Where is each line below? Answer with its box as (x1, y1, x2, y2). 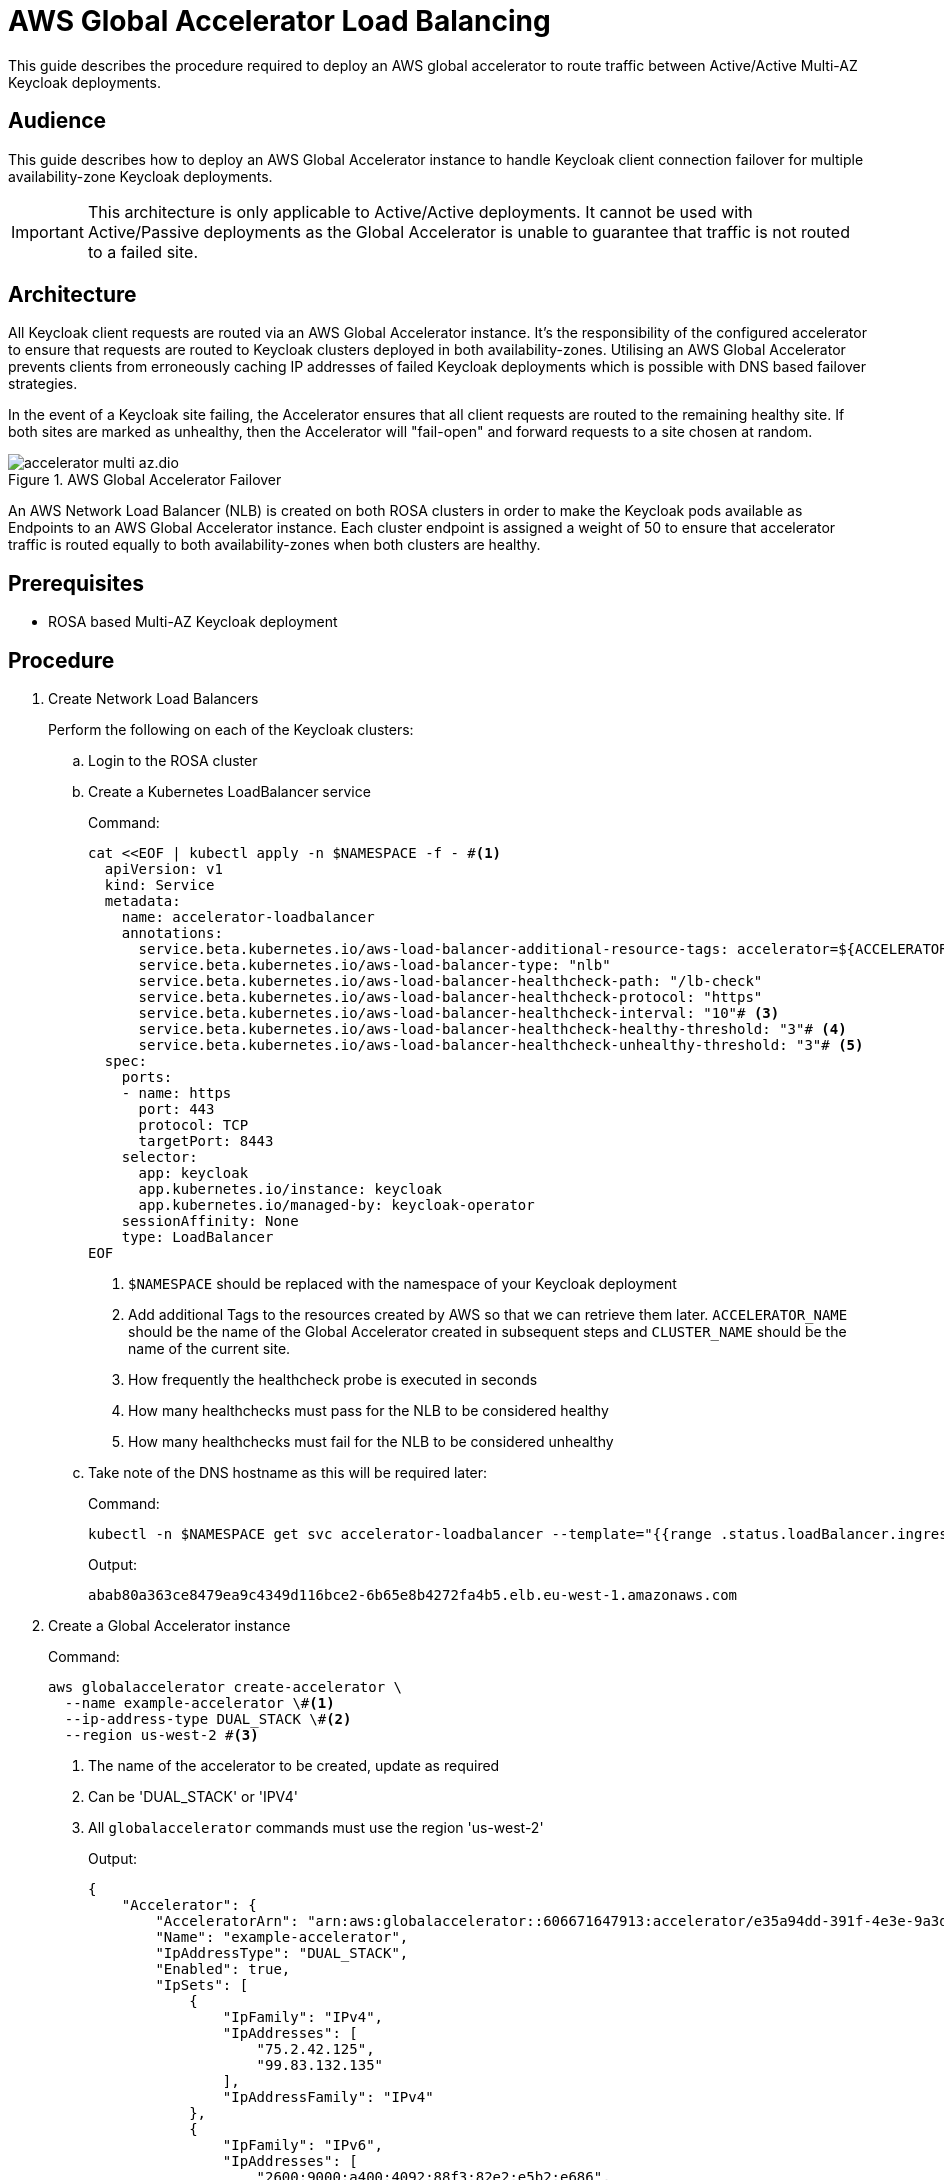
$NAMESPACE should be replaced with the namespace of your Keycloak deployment (128, 1275, 677, 1293)
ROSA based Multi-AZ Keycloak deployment (48, 613, 338, 631)
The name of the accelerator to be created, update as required (88, 1757, 500, 1775)
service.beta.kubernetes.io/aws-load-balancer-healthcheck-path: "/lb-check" (138, 973, 763, 990)
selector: (121, 1149, 198, 1166)
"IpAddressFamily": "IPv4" (222, 2089, 434, 2106)
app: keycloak (138, 1165, 249, 1182)
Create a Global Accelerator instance (48, 1617, 291, 1635)
